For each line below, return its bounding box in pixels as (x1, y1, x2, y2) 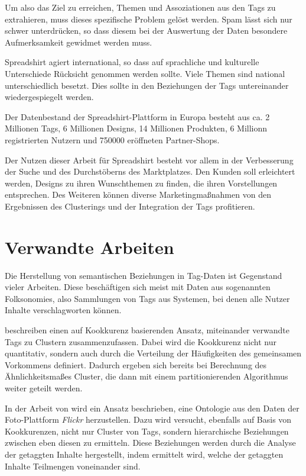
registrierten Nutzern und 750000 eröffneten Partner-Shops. (5, 133, 220, 146)
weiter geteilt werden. (5, 381, 83, 394)
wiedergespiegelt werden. (5, 91, 94, 103)
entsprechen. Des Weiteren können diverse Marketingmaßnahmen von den (5, 188, 271, 201)
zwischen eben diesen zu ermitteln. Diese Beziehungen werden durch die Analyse (5, 436, 296, 449)
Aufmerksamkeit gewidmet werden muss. (5, 36, 152, 48)
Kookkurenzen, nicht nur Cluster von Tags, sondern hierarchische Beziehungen (5, 424, 289, 437)
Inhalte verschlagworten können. (5, 304, 122, 316)
